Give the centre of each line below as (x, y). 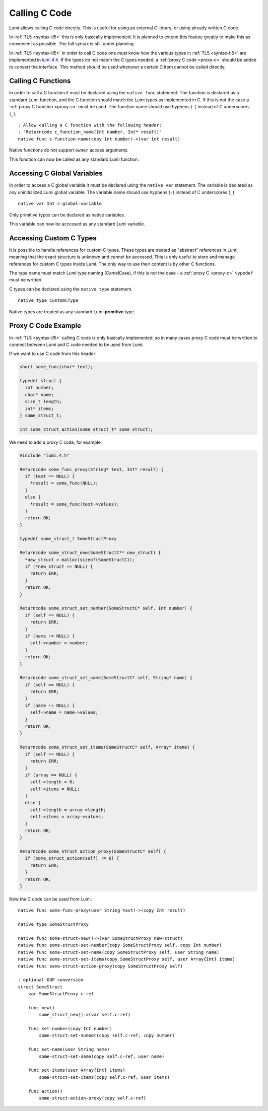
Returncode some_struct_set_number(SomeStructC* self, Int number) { (106, 608)
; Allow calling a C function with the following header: (90, 125)
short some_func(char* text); (56, 367)
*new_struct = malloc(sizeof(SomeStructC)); (80, 559)
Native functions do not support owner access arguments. (69, 150)
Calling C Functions (40, 81)
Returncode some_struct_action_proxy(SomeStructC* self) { (93, 852)
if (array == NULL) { (51, 775)
